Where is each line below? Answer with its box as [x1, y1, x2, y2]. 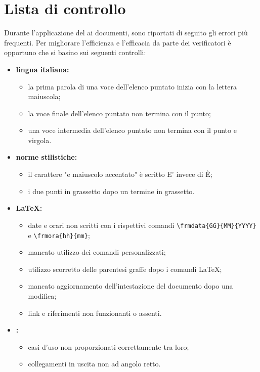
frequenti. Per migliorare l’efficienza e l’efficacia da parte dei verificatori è [4, 37, 231, 48]
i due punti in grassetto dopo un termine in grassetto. [28, 185, 195, 196]
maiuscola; [28, 91, 61, 102]
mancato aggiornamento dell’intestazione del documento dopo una [28, 281, 233, 291]
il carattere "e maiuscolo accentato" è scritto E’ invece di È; [28, 169, 212, 179]
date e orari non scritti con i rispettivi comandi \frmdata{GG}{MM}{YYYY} [28, 219, 256, 230]
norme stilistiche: [16, 152, 77, 162]
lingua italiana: [16, 64, 69, 74]
